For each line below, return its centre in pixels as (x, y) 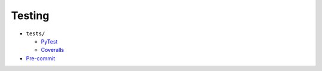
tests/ (35, 33)
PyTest (49, 41)
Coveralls (52, 50)
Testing (30, 16)
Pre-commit (41, 58)
